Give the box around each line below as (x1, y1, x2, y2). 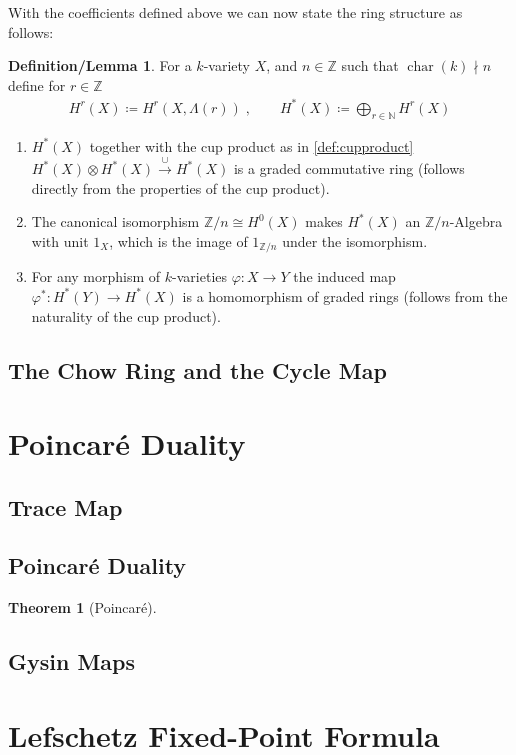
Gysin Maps (8, 646, 136, 677)
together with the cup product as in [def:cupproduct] (89, 135, 414, 156)
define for (8, 74, 66, 95)
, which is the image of (109, 230, 248, 251)
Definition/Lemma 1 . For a (8, 55, 192, 76)
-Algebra (449, 211, 503, 232)
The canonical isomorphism (31, 211, 200, 232)
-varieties (172, 266, 228, 287)
